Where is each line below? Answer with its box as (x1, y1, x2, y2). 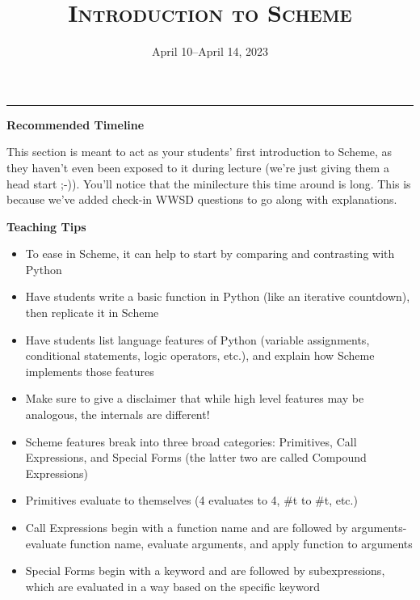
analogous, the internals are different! (25, 406, 210, 423)
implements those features (25, 362, 154, 379)
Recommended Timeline (6, 116, 145, 133)
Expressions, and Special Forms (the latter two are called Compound (25, 449, 367, 466)
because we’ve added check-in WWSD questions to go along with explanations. (6, 191, 397, 208)
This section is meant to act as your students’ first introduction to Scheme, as (6, 143, 393, 160)
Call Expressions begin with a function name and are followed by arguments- (25, 519, 407, 535)
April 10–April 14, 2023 (152, 43, 268, 60)
